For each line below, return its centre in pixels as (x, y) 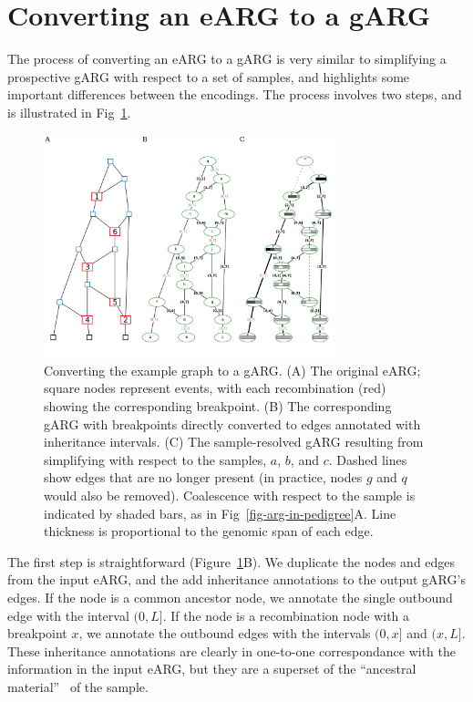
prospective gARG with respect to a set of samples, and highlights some (209, 76)
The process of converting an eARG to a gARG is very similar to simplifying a (227, 59)
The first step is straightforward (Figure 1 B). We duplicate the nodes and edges (231, 561)
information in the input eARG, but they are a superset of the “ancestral (212, 669)
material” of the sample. (78, 686)
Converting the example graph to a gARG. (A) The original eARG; (232, 370)
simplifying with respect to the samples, (155, 459)
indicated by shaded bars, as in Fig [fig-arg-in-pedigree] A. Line (220, 513)
